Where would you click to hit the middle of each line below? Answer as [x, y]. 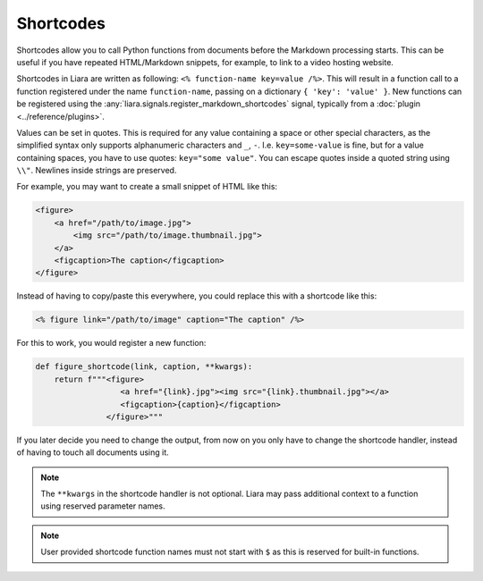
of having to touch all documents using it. [93, 452]
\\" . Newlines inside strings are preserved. [97, 171]
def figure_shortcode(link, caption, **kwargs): [144, 367]
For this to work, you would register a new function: [111, 343]
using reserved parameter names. [103, 506]
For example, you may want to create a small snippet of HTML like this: [147, 187]
